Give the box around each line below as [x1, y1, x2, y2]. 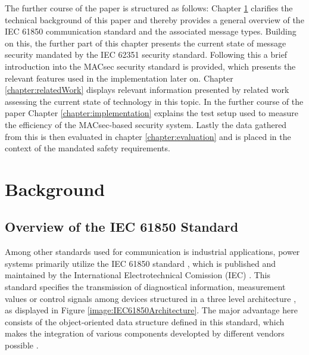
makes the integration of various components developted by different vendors [5, 327, 285, 340]
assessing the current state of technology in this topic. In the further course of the [5, 95, 304, 107]
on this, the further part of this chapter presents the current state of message [5, 36, 286, 49]
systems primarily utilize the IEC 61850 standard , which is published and [5, 257, 276, 269]
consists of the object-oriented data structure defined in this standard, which [5, 315, 285, 328]
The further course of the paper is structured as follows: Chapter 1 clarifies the [5, 2, 293, 14]
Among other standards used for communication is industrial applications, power [5, 245, 300, 258]
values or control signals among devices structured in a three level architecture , [5, 292, 296, 304]
